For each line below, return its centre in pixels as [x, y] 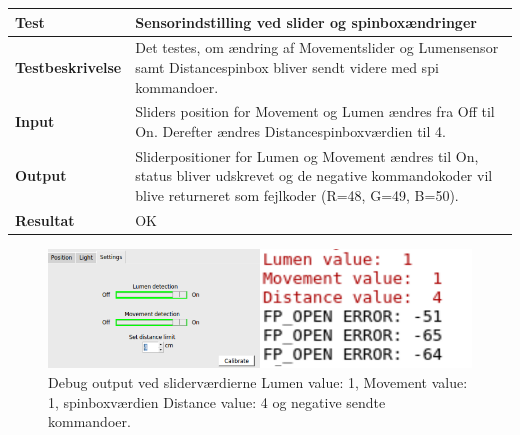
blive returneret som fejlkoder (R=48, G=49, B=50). [297, 195]
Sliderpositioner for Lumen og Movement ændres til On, [307, 155]
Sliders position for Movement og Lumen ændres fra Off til [315, 111]
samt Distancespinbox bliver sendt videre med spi [287, 66]
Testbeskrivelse [68, 66]
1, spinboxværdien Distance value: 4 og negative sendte [217, 401]
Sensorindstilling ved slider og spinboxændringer [306, 21]
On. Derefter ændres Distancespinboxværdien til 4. [290, 130]
